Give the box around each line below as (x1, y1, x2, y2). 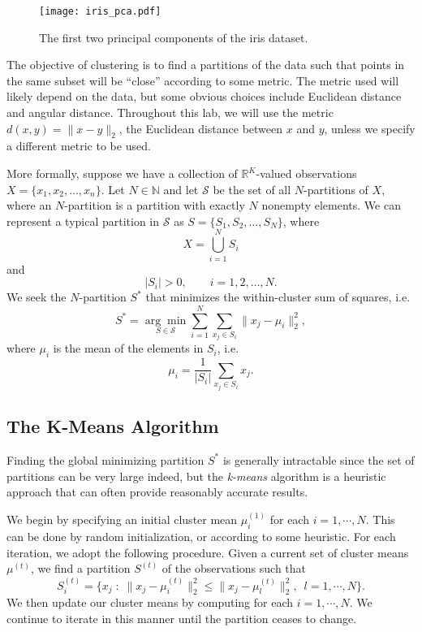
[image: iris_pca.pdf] (39, 6, 161, 17)
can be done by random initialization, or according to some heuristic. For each (6, 527, 396, 544)
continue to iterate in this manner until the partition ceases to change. (6, 609, 357, 626)
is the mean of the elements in (53, 340, 204, 357)
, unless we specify (324, 119, 416, 136)
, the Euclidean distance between (118, 119, 283, 136)
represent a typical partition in (6, 212, 160, 229)
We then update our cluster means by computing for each (6, 594, 293, 611)
